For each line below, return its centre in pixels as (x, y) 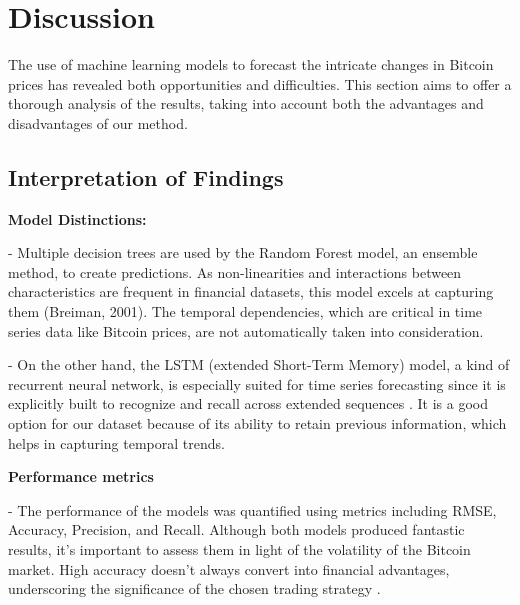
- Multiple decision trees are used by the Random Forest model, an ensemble (243, 252)
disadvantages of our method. (98, 122)
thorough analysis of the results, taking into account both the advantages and (246, 103)
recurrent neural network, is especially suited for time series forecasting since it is (257, 383)
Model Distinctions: (77, 218)
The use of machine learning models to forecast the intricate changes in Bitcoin (251, 64)
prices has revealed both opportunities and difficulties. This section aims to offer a (260, 83)
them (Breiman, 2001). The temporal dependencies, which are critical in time (245, 311)
